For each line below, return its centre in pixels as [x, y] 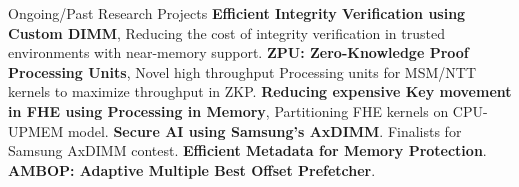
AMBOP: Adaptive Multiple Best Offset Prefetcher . [192, 169]
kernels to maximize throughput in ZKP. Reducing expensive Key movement [260, 91]
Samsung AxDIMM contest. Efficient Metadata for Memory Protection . [247, 150]
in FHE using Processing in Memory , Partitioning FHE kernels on [228, 110]
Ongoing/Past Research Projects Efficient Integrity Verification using [237, 13]
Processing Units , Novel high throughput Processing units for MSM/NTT [242, 71]
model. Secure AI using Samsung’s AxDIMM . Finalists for [264, 130]
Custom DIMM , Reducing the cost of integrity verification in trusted [226, 32]
